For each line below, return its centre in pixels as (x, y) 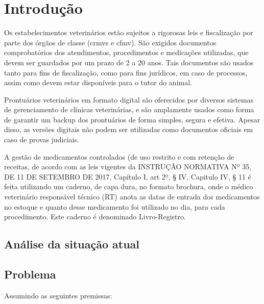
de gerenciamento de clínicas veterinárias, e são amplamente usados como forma (129, 109)
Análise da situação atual (72, 244)
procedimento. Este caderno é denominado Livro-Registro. (95, 217)
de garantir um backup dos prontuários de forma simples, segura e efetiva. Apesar (132, 119)
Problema (30, 274)
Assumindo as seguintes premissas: (58, 295)
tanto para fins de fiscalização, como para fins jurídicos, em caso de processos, (126, 72)
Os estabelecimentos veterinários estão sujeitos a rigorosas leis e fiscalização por (129, 32)
